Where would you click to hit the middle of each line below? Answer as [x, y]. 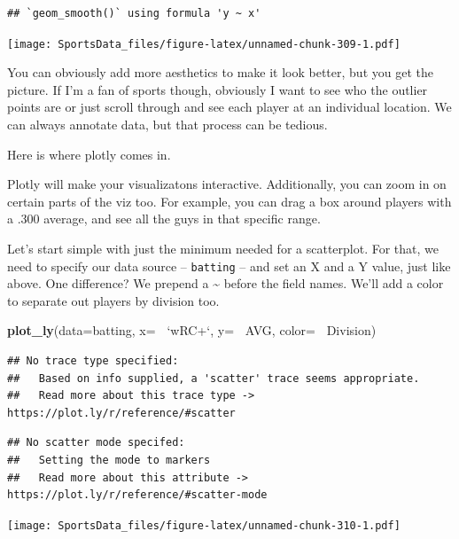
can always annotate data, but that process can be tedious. [167, 125]
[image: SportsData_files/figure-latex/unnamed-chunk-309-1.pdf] [204, 44]
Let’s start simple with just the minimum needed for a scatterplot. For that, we [223, 248]
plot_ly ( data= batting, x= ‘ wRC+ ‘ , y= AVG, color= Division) [192, 330]
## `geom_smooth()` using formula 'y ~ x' [134, 13]
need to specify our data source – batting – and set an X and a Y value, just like [229, 266]
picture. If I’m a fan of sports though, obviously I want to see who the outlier [218, 89]
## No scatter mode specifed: [96, 443]
